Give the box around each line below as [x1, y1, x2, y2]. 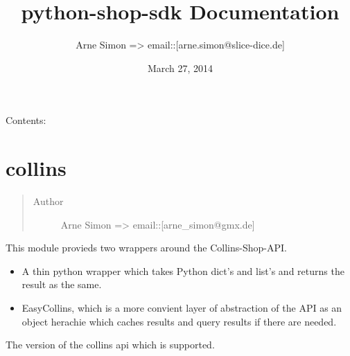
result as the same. [21, 277, 102, 292]
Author [33, 194, 64, 208]
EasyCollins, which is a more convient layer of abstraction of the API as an [21, 301, 342, 314]
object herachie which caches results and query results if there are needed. [21, 314, 337, 328]
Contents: [6, 113, 46, 127]
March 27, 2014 [147, 60, 213, 75]
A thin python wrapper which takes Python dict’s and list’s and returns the [21, 263, 344, 278]
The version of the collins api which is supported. [6, 337, 215, 352]
